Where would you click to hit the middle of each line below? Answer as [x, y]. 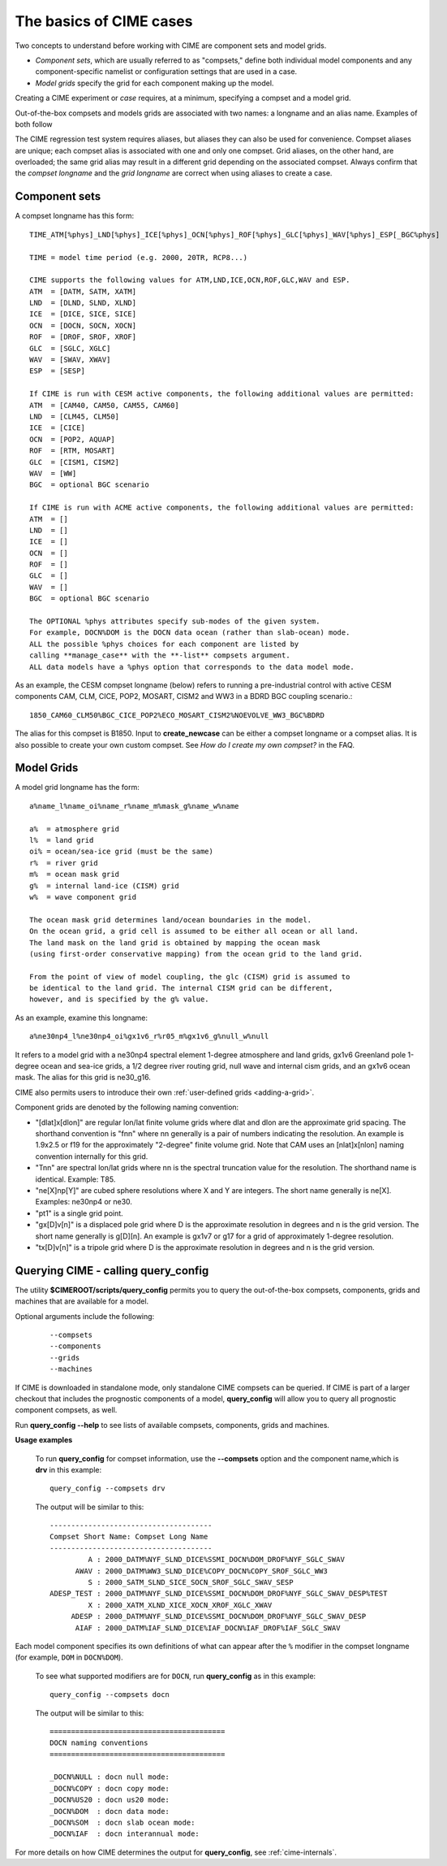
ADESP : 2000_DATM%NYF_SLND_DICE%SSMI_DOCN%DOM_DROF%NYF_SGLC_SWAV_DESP [219, 1616]
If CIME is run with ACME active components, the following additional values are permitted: [222, 508]
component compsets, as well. [66, 1410]
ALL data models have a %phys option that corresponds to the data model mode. [192, 667]
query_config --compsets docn [110, 1695]
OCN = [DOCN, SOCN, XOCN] [83, 325]
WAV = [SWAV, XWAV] [70, 360]
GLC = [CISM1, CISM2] [75, 462]
